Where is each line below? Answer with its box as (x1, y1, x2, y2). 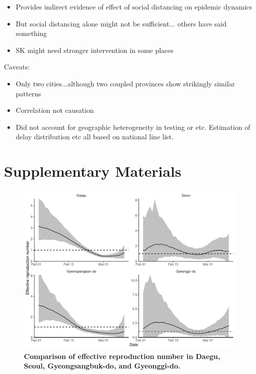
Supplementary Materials (4, 161, 181, 181)
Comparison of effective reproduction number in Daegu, (24, 351, 221, 361)
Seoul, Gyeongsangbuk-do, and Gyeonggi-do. (24, 361, 181, 371)
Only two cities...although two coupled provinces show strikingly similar (15, 78, 235, 88)
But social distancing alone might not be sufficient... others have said (15, 18, 227, 28)
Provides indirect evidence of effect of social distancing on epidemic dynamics (15, 1, 253, 11)
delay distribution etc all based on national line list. (15, 131, 174, 142)
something (15, 28, 47, 38)
